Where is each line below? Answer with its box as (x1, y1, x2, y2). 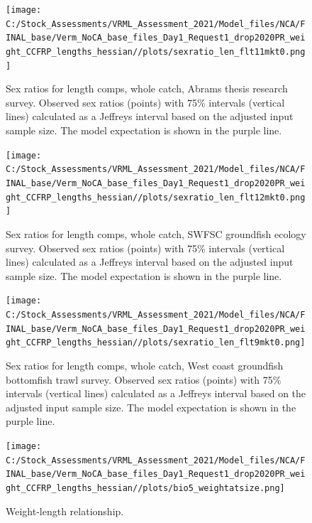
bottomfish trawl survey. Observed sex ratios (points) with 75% (6, 372, 282, 387)
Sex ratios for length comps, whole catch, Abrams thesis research (6, 81, 288, 96)
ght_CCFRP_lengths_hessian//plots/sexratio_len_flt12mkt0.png (6, 192, 306, 203)
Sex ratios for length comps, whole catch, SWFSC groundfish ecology (6, 226, 306, 241)
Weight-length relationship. (6, 503, 124, 518)
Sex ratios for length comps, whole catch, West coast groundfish (6, 357, 284, 372)
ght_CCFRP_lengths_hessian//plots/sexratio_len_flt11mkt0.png (6, 46, 306, 57)
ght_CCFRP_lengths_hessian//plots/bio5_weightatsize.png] (6, 482, 285, 493)
